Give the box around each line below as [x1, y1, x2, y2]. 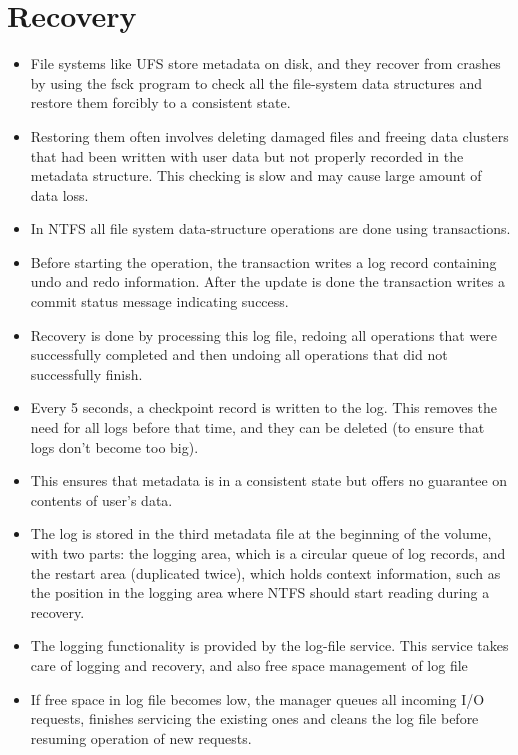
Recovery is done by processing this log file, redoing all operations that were [30, 324, 498, 345]
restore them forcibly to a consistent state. [30, 92, 291, 113]
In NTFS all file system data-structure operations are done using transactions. [30, 218, 511, 239]
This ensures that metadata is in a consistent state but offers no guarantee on [30, 470, 508, 491]
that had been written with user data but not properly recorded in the [30, 145, 464, 166]
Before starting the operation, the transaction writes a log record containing [30, 251, 497, 272]
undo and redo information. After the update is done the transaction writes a [30, 271, 505, 292]
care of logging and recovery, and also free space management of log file [30, 654, 468, 675]
